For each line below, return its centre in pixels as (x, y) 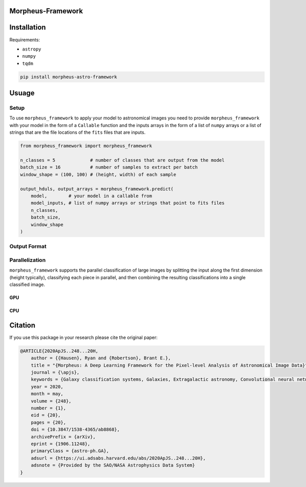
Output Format (28, 247)
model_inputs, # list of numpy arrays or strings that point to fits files (128, 203)
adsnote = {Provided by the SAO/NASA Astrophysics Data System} (113, 465)
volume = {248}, (51, 401)
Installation (28, 27)
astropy (32, 49)
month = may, (47, 394)
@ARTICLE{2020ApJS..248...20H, (59, 351)
